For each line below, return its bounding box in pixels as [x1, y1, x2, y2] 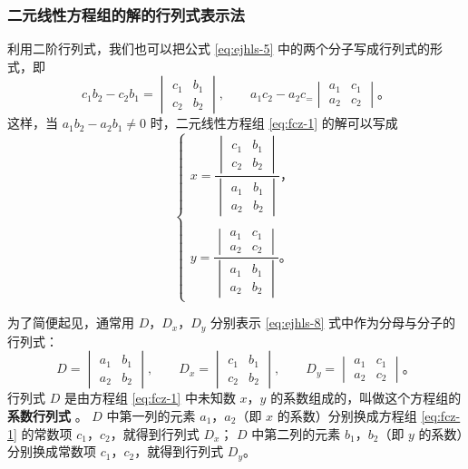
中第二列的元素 [251, 424, 341, 443]
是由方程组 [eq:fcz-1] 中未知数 [63, 388, 236, 407]
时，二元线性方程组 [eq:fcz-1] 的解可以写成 [150, 113, 398, 132]
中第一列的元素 [106, 405, 196, 425]
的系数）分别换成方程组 [277, 405, 417, 425]
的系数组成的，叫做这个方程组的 [270, 388, 462, 407]
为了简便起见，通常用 [7, 313, 134, 332]
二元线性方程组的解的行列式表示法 [7, 3, 245, 25]
